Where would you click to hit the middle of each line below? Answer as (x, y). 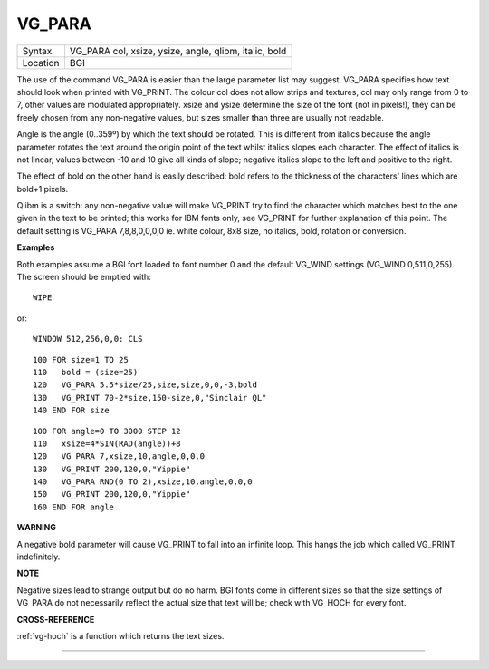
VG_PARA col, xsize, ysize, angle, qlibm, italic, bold (178, 51)
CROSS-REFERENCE (56, 619)
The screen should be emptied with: (84, 277)
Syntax (37, 51)
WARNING (36, 528)
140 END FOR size (71, 411)
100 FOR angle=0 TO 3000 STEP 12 (107, 431)
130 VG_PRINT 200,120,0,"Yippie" (112, 469)
